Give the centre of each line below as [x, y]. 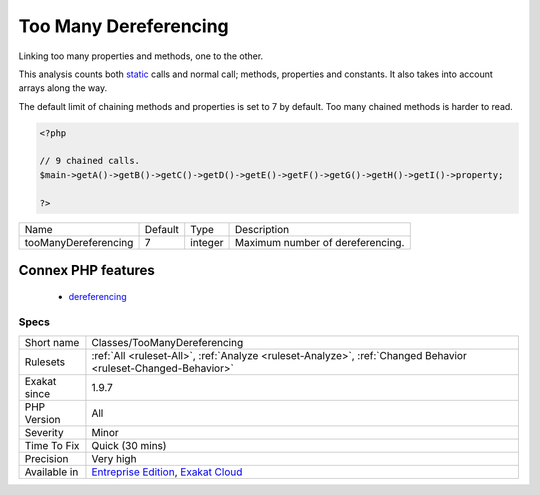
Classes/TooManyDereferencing [167, 342]
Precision [46, 458]
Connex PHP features [86, 270]
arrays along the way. [63, 88]
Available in [51, 472]
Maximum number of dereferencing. [319, 242]
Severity [44, 432]
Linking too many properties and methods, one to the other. [141, 56]
